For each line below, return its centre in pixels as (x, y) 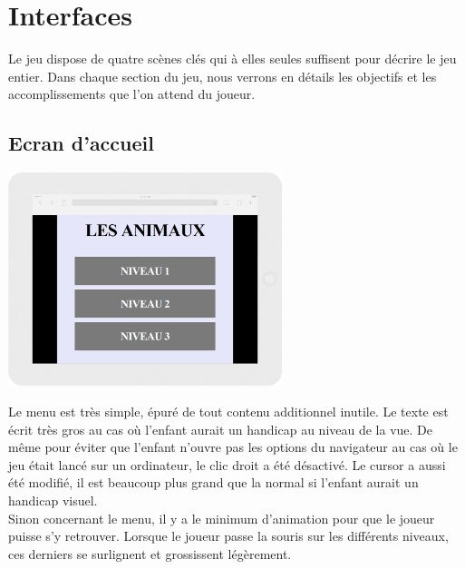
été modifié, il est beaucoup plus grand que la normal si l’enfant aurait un (213, 482)
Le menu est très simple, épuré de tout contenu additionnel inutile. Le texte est (228, 412)
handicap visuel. (53, 500)
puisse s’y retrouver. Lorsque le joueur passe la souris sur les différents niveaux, (228, 536)
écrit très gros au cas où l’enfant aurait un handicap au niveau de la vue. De (221, 429)
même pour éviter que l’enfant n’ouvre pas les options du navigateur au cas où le (233, 447)
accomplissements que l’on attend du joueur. (132, 94)
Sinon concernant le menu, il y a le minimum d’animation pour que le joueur (222, 518)
